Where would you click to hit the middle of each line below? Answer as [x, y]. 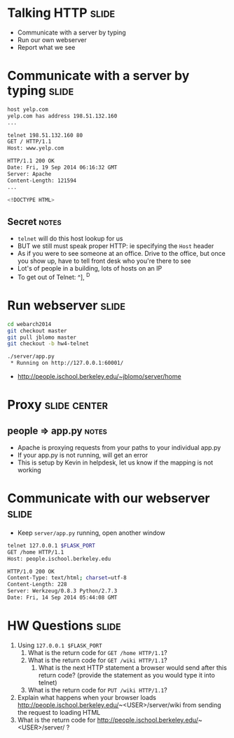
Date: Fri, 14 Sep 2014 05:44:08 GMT [62, 598]
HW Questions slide [64, 626]
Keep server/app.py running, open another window [91, 533]
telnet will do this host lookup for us [70, 239]
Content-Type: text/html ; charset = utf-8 [67, 578]
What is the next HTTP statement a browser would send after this [133, 667]
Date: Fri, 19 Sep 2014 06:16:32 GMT [62, 167]
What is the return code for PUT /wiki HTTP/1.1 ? [97, 690]
